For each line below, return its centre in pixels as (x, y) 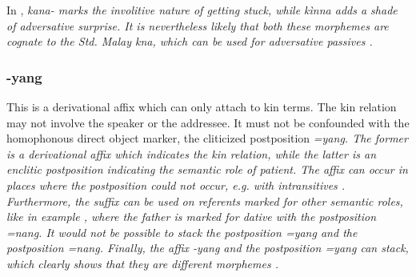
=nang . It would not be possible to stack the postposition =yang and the (182, 232)
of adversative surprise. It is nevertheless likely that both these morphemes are (198, 25)
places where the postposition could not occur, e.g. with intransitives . (176, 185)
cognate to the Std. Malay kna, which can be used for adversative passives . (190, 41)
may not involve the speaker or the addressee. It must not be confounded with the (208, 122)
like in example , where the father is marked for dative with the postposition (192, 217)
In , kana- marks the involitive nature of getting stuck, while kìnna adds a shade (202, 10)
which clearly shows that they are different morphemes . (142, 263)
